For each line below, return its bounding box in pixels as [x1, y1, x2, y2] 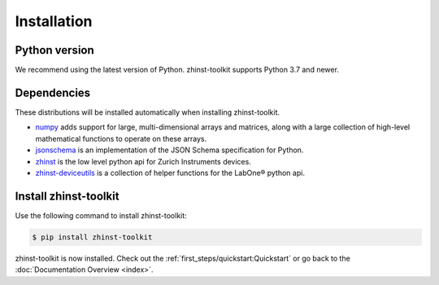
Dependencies [15, 85, 91, 99]
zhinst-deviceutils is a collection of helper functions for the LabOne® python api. [35, 168, 305, 178]
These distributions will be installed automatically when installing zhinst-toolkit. [15, 107, 280, 117]
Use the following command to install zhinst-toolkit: [15, 210, 187, 220]
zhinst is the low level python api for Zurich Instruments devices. [35, 156, 251, 166]
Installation [15, 12, 93, 30]
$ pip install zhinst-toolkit [32, 232, 153, 242]
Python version [15, 43, 95, 57]
